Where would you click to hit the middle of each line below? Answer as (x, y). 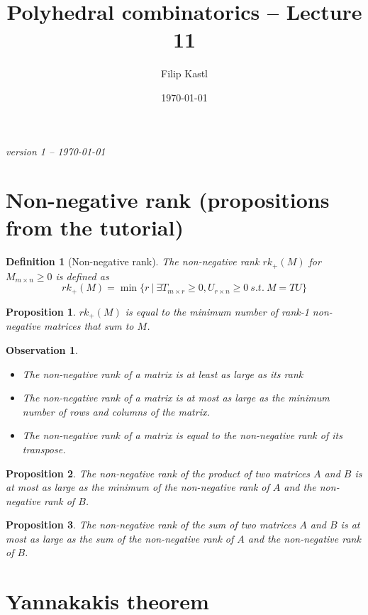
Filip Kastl (184, 73)
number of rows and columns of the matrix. (116, 411)
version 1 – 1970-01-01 (56, 151)
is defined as (82, 276)
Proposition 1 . (41, 311)
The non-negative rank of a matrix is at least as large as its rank (163, 373)
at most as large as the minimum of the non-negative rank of (138, 487)
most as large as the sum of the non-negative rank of (120, 538)
